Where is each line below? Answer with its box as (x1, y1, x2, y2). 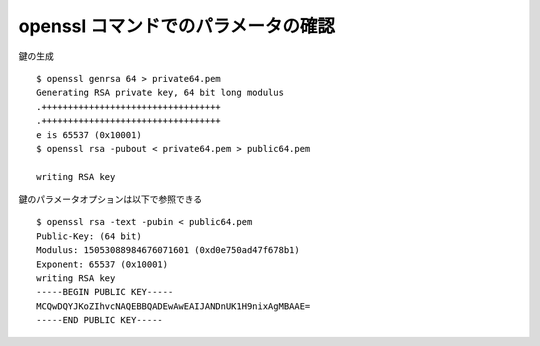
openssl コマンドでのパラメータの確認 (18, 15, 335, 37)
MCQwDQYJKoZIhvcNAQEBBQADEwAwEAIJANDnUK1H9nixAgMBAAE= (36, 300, 311, 312)
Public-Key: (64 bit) (36, 230, 142, 242)
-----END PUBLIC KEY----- (36, 315, 164, 326)
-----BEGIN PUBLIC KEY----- (36, 286, 174, 298)
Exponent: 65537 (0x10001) (36, 258, 169, 270)
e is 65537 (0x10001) (36, 129, 142, 140)
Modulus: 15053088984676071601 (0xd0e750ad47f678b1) (36, 245, 300, 256)
